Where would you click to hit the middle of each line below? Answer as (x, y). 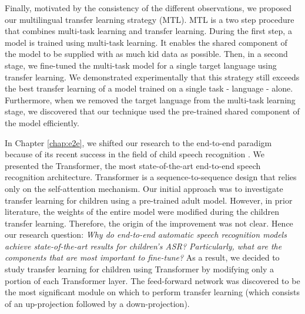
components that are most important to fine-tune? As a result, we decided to (142, 257)
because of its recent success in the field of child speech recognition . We (135, 154)
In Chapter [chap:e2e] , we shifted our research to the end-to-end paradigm (138, 142)
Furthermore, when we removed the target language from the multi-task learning (150, 99)
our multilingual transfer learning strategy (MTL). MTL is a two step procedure (150, 19)
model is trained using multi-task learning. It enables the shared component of (146, 42)
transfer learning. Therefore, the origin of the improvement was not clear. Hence (149, 223)
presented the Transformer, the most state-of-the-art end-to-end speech (133, 165)
